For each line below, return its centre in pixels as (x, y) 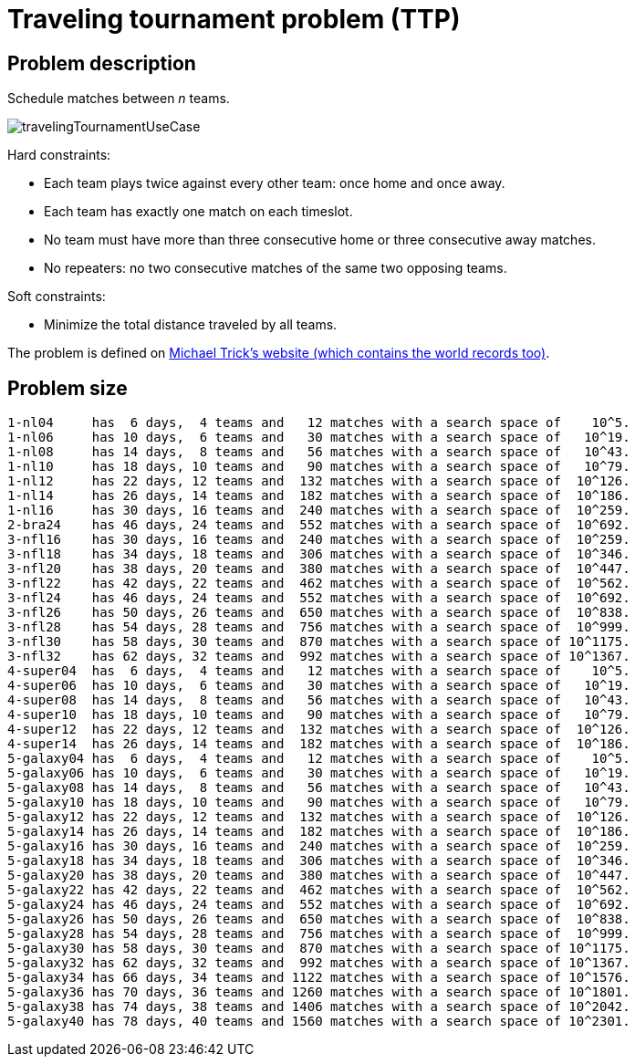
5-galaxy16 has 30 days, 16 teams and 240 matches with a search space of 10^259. (319, 846)
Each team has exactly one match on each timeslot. (198, 212)
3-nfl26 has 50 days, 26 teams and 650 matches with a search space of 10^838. (319, 613)
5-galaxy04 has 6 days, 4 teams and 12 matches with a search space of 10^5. (319, 759)
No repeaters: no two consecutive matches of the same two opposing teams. (276, 268)
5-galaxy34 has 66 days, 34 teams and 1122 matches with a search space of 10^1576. (319, 978)
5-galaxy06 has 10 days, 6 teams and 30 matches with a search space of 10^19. (319, 773)
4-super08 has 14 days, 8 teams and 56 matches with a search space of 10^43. (319, 700)
